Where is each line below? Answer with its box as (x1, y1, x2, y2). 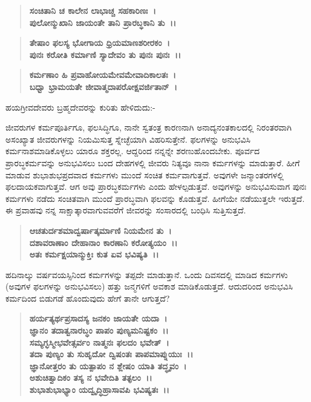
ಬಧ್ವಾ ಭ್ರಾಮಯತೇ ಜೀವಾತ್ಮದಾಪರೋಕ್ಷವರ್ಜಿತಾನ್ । (29, 80, 177, 92)
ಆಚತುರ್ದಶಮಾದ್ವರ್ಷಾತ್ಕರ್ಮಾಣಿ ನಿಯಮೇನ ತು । (29, 224, 172, 236)
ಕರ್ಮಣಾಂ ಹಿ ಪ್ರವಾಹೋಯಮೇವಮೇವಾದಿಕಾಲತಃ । (29, 68, 176, 81)
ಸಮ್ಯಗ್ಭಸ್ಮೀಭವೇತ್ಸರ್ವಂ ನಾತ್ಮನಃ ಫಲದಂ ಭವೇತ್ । (29, 336, 169, 348)
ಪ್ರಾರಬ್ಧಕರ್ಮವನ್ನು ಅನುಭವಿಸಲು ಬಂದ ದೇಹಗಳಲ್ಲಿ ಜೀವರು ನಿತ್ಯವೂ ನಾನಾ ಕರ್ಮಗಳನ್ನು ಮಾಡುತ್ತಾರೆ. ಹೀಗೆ (5, 156, 300, 169)
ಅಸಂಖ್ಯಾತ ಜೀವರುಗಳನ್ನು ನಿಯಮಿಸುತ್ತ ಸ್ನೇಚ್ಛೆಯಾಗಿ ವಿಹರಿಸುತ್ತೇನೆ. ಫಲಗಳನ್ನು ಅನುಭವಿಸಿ (5, 132, 250, 145)
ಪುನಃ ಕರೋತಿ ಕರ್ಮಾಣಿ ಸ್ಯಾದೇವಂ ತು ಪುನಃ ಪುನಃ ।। (29, 48, 182, 60)
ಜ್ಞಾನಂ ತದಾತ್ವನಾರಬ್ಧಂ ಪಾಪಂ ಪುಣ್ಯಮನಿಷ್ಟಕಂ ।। (29, 324, 169, 337)
